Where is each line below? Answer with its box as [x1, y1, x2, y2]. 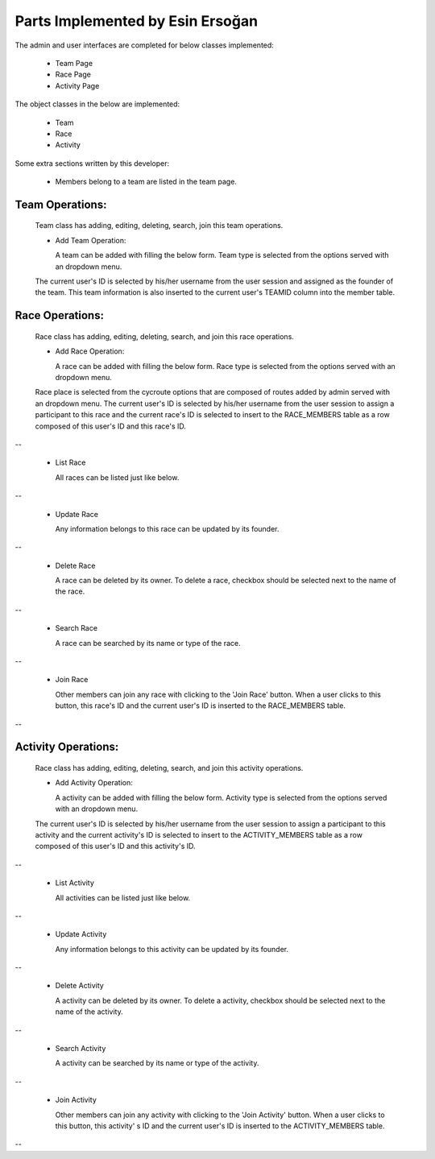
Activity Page [55, 81, 100, 90]
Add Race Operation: [55, 346, 125, 356]
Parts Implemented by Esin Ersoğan [14, 12, 258, 30]
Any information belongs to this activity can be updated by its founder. [55, 944, 289, 954]
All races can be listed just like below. [55, 472, 180, 482]
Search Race [55, 623, 98, 633]
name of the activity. [55, 1007, 124, 1016]
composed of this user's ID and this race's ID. [35, 421, 187, 431]
